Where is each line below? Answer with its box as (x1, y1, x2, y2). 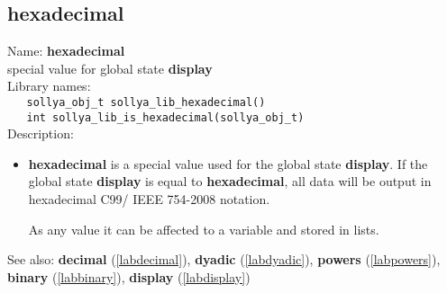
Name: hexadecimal (7, 41, 125, 60)
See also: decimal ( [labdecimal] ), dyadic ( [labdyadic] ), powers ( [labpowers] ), (7, 250, 441, 269)
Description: (7, 124, 74, 143)
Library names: (7, 76, 91, 95)
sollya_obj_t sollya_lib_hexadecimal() (26, 95, 266, 109)
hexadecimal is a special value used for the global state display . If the (28, 154, 428, 173)
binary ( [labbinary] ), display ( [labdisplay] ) (7, 267, 251, 286)
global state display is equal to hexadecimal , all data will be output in (28, 172, 432, 191)
